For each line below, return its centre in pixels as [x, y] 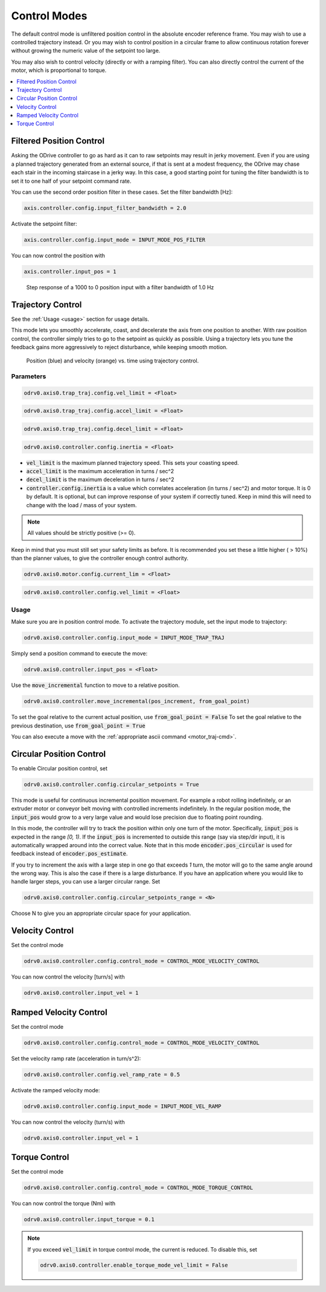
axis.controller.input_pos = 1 [70, 271]
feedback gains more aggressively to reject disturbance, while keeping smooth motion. [119, 347]
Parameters [29, 376]
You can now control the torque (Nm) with [63, 1204]
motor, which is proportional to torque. [59, 70]
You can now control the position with [58, 255]
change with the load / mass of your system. [81, 505]
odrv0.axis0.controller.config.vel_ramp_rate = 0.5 [102, 1074]
